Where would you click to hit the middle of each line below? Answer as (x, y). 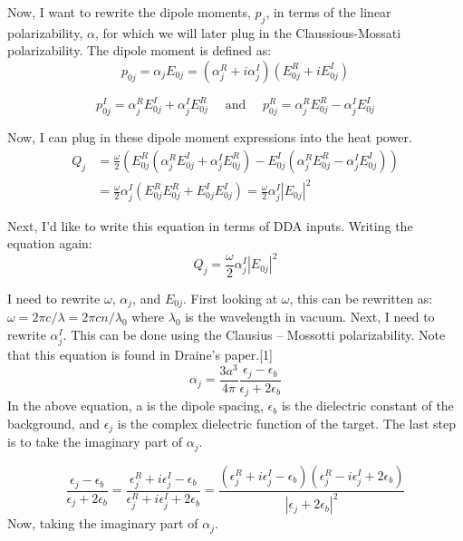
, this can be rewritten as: (361, 298)
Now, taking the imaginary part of (103, 523)
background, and (53, 423)
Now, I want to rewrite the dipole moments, (129, 12)
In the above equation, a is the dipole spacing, (135, 406)
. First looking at (230, 298)
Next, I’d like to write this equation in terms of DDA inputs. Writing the (210, 225)
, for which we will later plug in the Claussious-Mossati (248, 32)
